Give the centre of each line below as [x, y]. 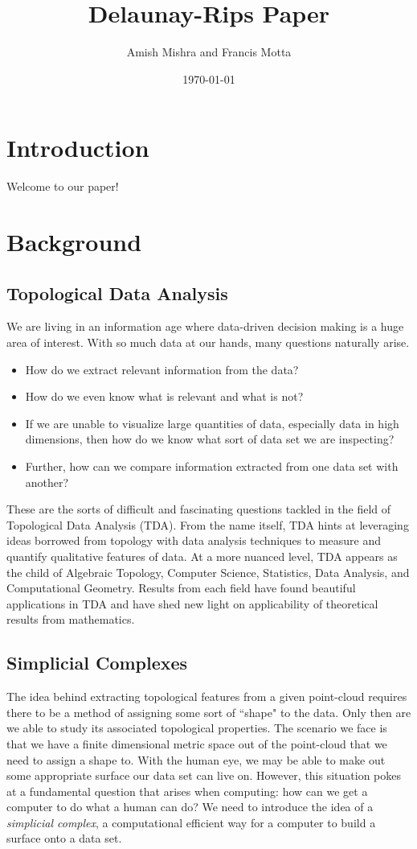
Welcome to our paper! [63, 186]
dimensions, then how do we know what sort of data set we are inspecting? [210, 439]
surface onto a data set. [64, 838]
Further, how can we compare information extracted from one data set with [212, 466]
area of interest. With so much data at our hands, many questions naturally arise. [208, 342]
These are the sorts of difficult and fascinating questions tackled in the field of [199, 509]
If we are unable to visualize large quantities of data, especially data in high [212, 423]
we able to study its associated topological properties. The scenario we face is [197, 728]
